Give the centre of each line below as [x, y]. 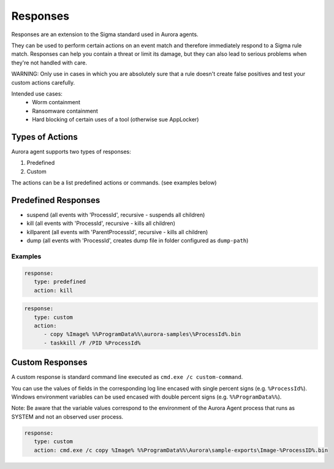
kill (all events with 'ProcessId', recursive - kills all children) [101, 223]
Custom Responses [49, 363]
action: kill [54, 290]
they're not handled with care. [49, 63]
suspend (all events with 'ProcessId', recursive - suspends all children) [116, 215]
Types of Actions [44, 137]
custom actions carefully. [43, 82]
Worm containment [56, 102]
